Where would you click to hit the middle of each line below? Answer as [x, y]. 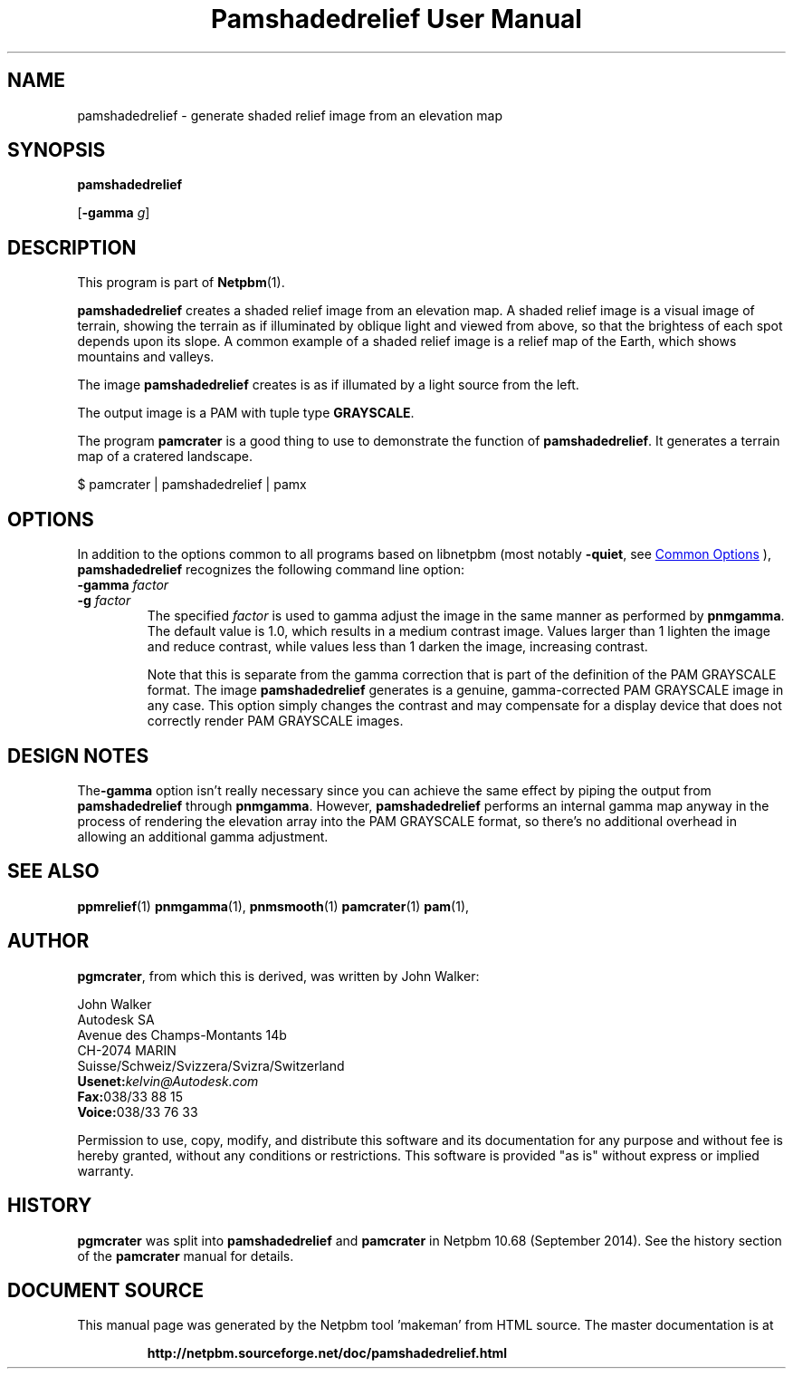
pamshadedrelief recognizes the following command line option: [271, 570]
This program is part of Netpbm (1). [181, 283]
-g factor [104, 601]
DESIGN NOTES [78, 755]
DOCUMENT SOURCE [105, 1290]
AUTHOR [48, 941]
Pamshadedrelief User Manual [396, 19]
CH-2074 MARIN [127, 1050]
